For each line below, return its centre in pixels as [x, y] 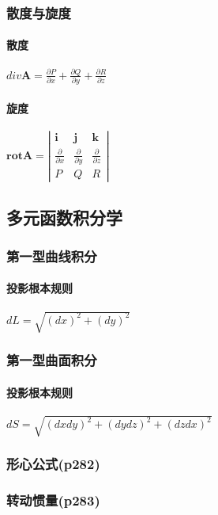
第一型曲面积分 [52, 360]
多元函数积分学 [64, 217]
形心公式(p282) [53, 464]
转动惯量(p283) [53, 500]
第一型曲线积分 [52, 256]
